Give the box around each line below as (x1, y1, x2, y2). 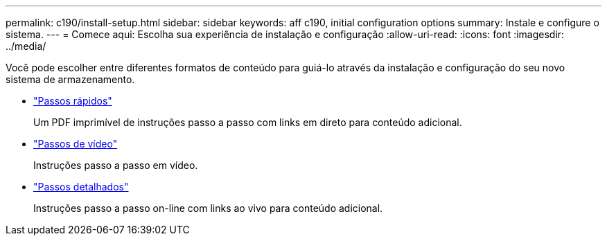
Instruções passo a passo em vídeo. (33, 159, 198, 171)
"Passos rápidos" (33, 95, 112, 107)
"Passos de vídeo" (33, 138, 118, 150)
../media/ (6, 40, 46, 52)
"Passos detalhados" (33, 181, 129, 193)
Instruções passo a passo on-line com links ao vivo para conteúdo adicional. (33, 202, 383, 214)
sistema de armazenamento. (6, 73, 135, 85)
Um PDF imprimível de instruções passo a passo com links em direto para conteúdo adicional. (33, 116, 462, 128)
